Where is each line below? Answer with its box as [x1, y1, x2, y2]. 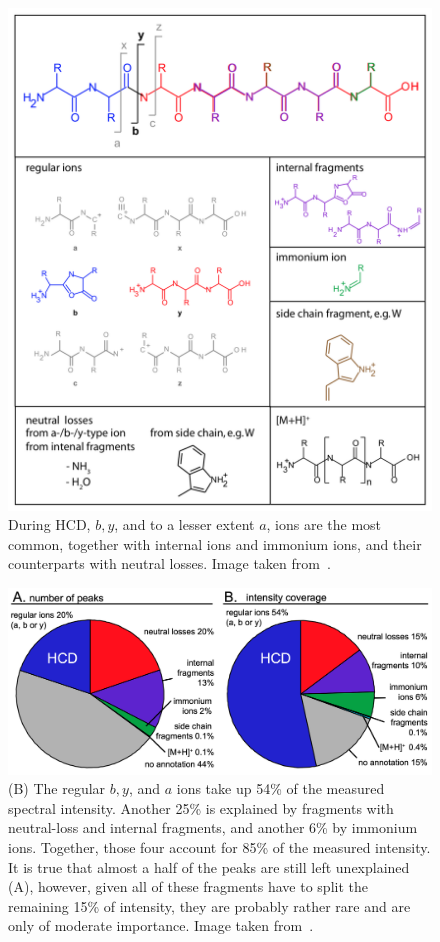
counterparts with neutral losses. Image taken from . [8, 553, 331, 574]
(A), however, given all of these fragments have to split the [8, 876, 368, 897]
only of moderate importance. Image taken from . [8, 915, 314, 936]
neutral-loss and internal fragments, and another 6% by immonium [8, 817, 418, 838]
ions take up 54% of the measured [176, 778, 385, 799]
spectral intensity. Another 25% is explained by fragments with [8, 797, 394, 818]
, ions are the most [266, 514, 382, 535]
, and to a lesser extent [114, 514, 255, 535]
